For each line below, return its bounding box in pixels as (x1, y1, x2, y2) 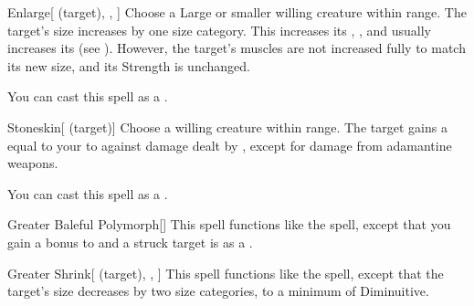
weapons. (7, 153, 58, 173)
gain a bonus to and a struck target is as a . (7, 232, 253, 251)
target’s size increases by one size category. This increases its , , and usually (7, 20, 432, 39)
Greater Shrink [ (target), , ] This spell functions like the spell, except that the (7, 263, 444, 282)
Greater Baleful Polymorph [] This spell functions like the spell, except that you (7, 215, 451, 234)
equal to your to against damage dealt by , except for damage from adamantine (7, 135, 452, 154)
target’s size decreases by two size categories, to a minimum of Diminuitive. (7, 281, 429, 301)
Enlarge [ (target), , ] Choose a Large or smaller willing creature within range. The (7, 3, 467, 21)
